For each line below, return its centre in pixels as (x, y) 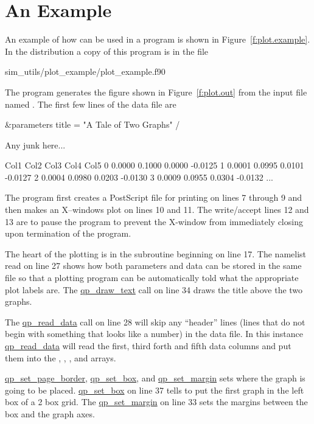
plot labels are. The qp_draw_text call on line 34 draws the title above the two (154, 289)
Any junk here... (35, 144)
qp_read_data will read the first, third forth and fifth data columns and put (148, 346)
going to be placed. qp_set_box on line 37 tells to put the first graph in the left (155, 390)
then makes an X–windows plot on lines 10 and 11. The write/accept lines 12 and (157, 210)
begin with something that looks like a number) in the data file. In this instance (154, 334)
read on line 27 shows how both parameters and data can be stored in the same (153, 266)
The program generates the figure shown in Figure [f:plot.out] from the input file (156, 92)
